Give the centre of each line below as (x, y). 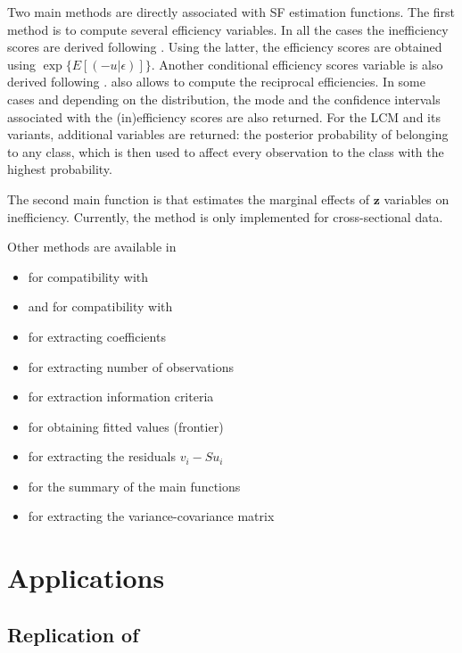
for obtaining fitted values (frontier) (126, 426)
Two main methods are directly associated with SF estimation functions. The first (231, 12)
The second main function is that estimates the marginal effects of (188, 198)
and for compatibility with (100, 306)
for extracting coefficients (97, 336)
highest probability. (60, 169)
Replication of (73, 634)
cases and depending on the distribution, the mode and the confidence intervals (224, 99)
